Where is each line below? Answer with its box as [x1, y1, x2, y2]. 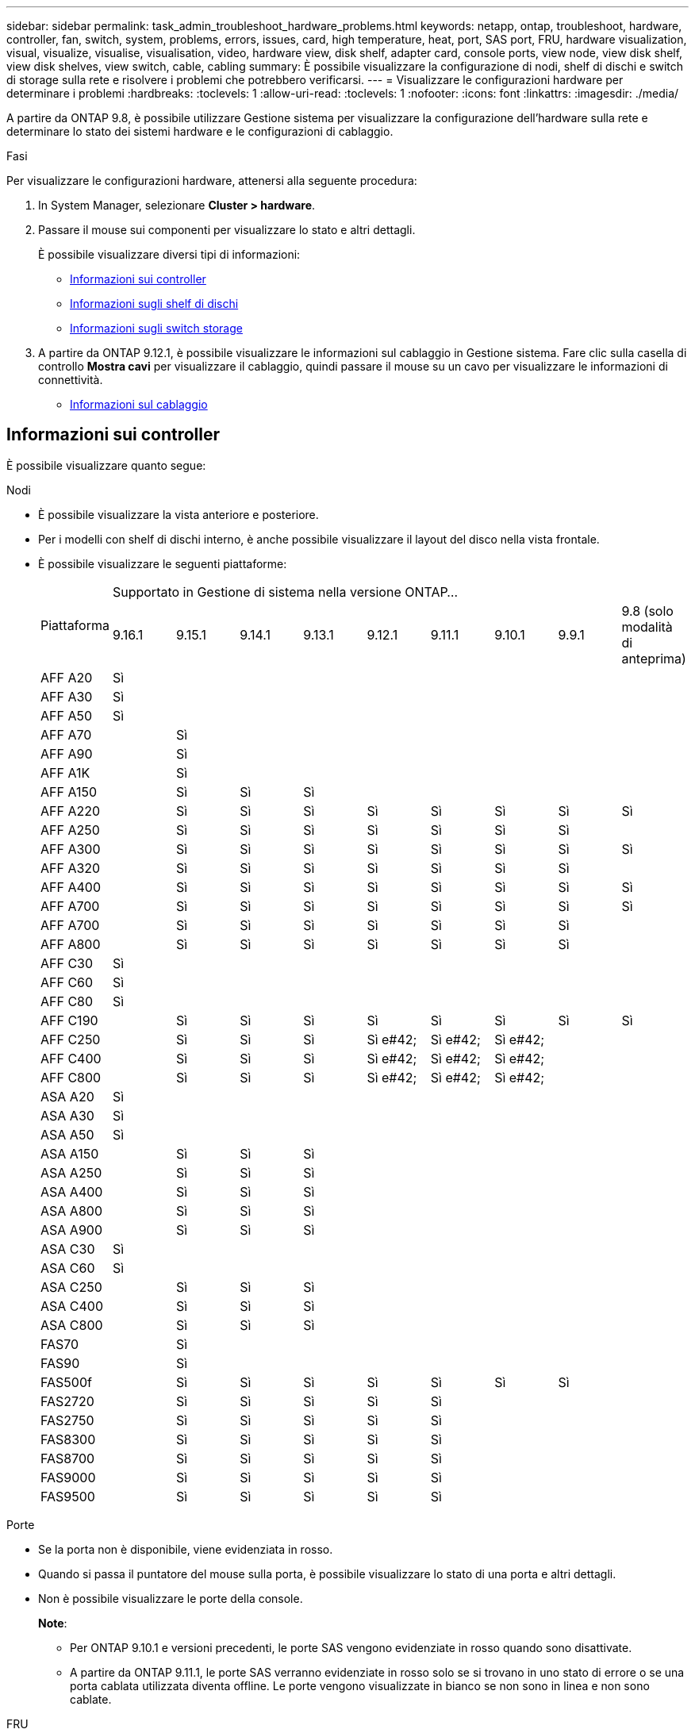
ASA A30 [40, 1107, 94, 1124]
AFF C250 [40, 1031, 101, 1047]
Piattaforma [40, 617, 109, 633]
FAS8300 [40, 1431, 96, 1447]
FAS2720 [40, 1393, 94, 1409]
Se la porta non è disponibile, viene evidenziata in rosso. [38, 1542, 333, 1556]
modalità [621, 618, 673, 635]
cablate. [70, 1692, 112, 1706]
